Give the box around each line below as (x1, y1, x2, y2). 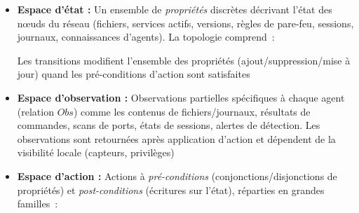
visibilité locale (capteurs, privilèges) (17, 145, 175, 160)
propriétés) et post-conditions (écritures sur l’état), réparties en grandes (17, 182, 325, 197)
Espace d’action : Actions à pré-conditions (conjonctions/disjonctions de (17, 168, 337, 183)
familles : (17, 196, 58, 211)
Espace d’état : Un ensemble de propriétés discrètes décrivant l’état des (17, 2, 332, 16)
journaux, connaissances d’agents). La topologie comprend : (17, 29, 275, 44)
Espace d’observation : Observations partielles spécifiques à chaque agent (17, 90, 345, 104)
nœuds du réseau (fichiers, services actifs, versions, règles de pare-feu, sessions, (17, 15, 354, 30)
